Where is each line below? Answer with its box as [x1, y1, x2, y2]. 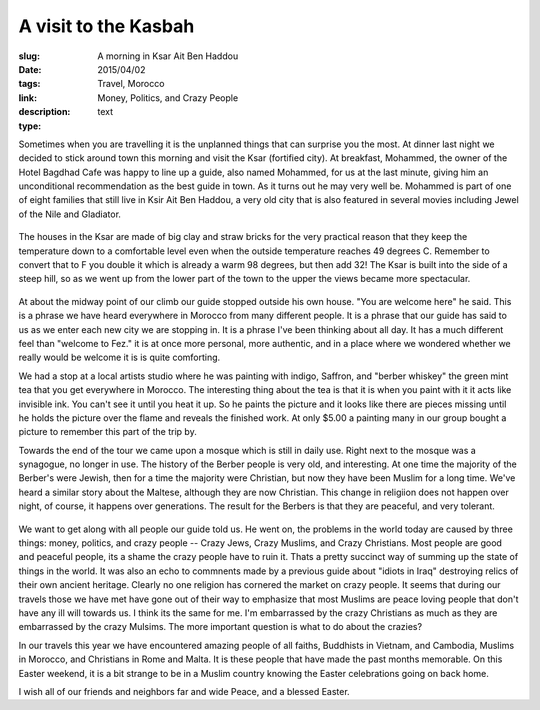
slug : [18, 50, 40, 62]
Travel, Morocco [97, 78, 165, 90]
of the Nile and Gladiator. [18, 208, 122, 220]
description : [18, 106, 71, 118]
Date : [18, 63, 42, 75]
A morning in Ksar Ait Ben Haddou [97, 50, 239, 62]
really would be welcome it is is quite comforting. [18, 351, 221, 364]
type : [18, 120, 42, 132]
